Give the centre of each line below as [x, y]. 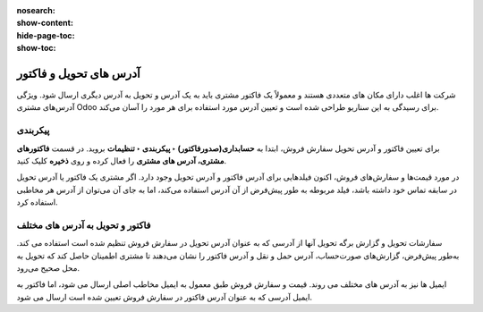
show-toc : [36, 48]
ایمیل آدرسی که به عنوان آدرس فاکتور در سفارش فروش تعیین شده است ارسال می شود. [165, 297]
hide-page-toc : [46, 35]
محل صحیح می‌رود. [48, 268]
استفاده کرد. [37, 202]
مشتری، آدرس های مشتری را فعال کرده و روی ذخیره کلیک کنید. [122, 160]
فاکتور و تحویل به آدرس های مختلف [84, 225]
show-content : [45, 23]
